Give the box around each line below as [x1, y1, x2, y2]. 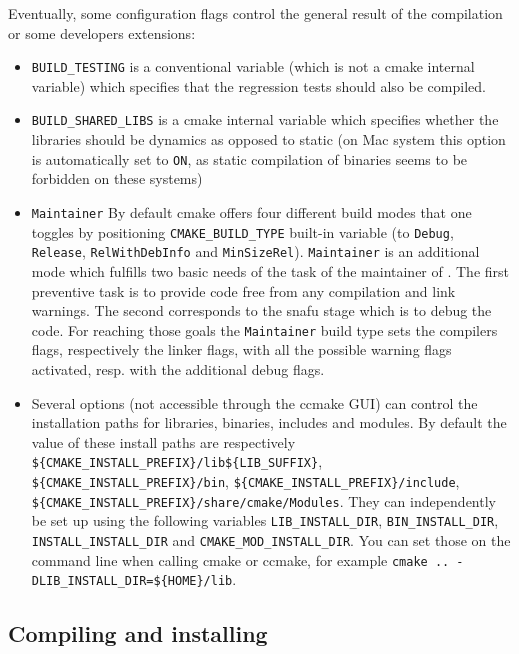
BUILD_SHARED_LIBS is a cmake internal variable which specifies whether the [31, 109, 499, 130]
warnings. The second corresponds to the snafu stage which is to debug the [31, 300, 492, 321]
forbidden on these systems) [31, 168, 203, 189]
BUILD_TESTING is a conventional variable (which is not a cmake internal [31, 56, 475, 77]
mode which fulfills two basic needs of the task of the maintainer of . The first [31, 260, 510, 281]
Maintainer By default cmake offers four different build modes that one [31, 201, 472, 222]
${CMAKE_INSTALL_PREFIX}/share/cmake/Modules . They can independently [31, 490, 496, 511]
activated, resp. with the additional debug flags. [31, 358, 325, 379]
